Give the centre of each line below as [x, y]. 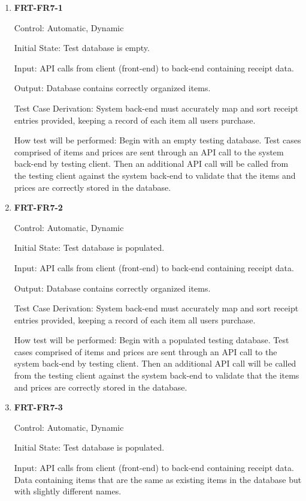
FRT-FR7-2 [38, 207]
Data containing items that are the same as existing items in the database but [158, 479]
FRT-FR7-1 [38, 7]
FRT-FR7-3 [38, 407]
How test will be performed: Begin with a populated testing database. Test [152, 340]
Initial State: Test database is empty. [82, 48]
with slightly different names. [68, 491]
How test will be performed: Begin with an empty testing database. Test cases [157, 140]
